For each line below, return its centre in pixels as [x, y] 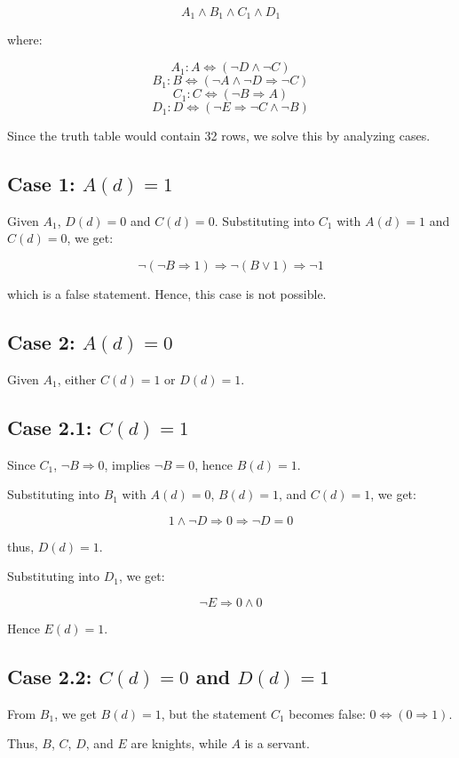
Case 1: [41, 184]
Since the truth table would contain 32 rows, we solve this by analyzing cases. [219, 136]
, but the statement [214, 713]
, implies [127, 464]
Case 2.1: [50, 427]
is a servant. [277, 743]
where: [25, 40]
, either [77, 379]
